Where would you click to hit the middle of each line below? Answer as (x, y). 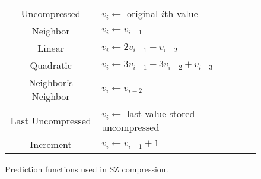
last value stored (161, 113)
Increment (51, 144)
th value (181, 13)
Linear (51, 48)
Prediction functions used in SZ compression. (87, 169)
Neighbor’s (51, 82)
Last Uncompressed (51, 120)
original (142, 13)
